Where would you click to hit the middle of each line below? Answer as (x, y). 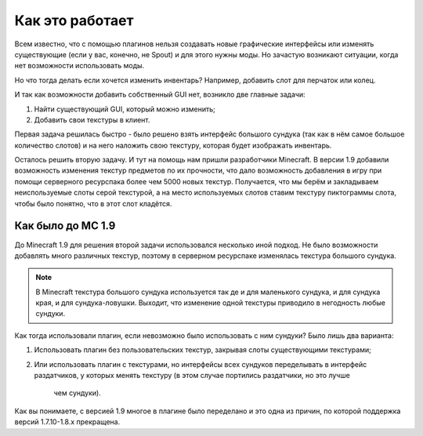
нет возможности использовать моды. (80, 66)
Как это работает (74, 20)
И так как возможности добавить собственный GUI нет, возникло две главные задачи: (160, 95)
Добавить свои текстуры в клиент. (92, 120)
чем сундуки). (77, 393)
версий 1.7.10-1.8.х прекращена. (67, 422)
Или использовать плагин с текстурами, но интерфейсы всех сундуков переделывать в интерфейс (201, 364)
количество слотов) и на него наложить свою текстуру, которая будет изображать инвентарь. (173, 145)
